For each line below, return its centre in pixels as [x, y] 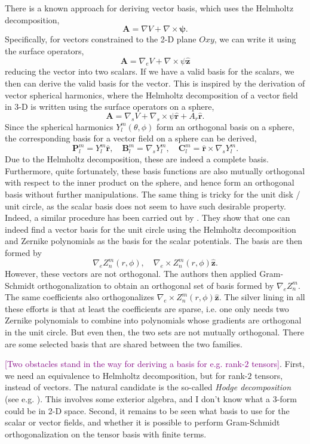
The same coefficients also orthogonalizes [79, 297]
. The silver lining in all [262, 297]
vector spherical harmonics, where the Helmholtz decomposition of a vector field [151, 95]
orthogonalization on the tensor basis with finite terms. [106, 434]
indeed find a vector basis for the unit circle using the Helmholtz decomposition [151, 229]
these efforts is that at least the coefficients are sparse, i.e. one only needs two [147, 308]
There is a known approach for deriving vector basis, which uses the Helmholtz [149, 8]
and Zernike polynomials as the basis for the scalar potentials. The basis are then [154, 241]
